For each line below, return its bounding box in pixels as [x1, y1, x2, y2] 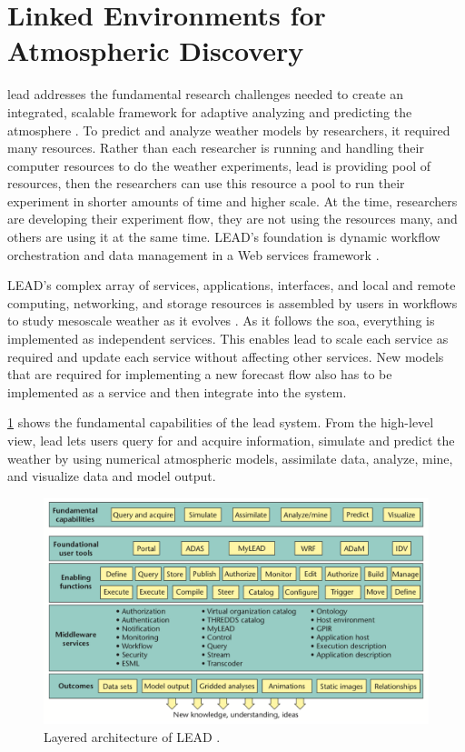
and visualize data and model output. [7, 466, 216, 486]
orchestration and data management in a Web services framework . [7, 245, 380, 264]
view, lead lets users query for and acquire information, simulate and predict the [7, 431, 455, 449]
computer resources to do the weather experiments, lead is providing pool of [7, 155, 431, 175]
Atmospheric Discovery [7, 32, 304, 69]
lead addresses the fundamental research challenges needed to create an [7, 85, 404, 104]
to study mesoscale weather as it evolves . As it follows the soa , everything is [7, 311, 435, 330]
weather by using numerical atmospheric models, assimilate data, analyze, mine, [7, 448, 453, 467]
